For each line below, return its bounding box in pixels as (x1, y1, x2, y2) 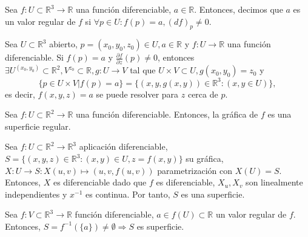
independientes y (5, 187, 67, 200)
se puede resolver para (96, 87, 179, 100)
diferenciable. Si (5, 51, 64, 64)
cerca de (187, 87, 218, 100)
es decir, (5, 87, 35, 100)
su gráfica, (186, 152, 224, 165)
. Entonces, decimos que (194, 3, 283, 15)
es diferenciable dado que (53, 176, 147, 189)
